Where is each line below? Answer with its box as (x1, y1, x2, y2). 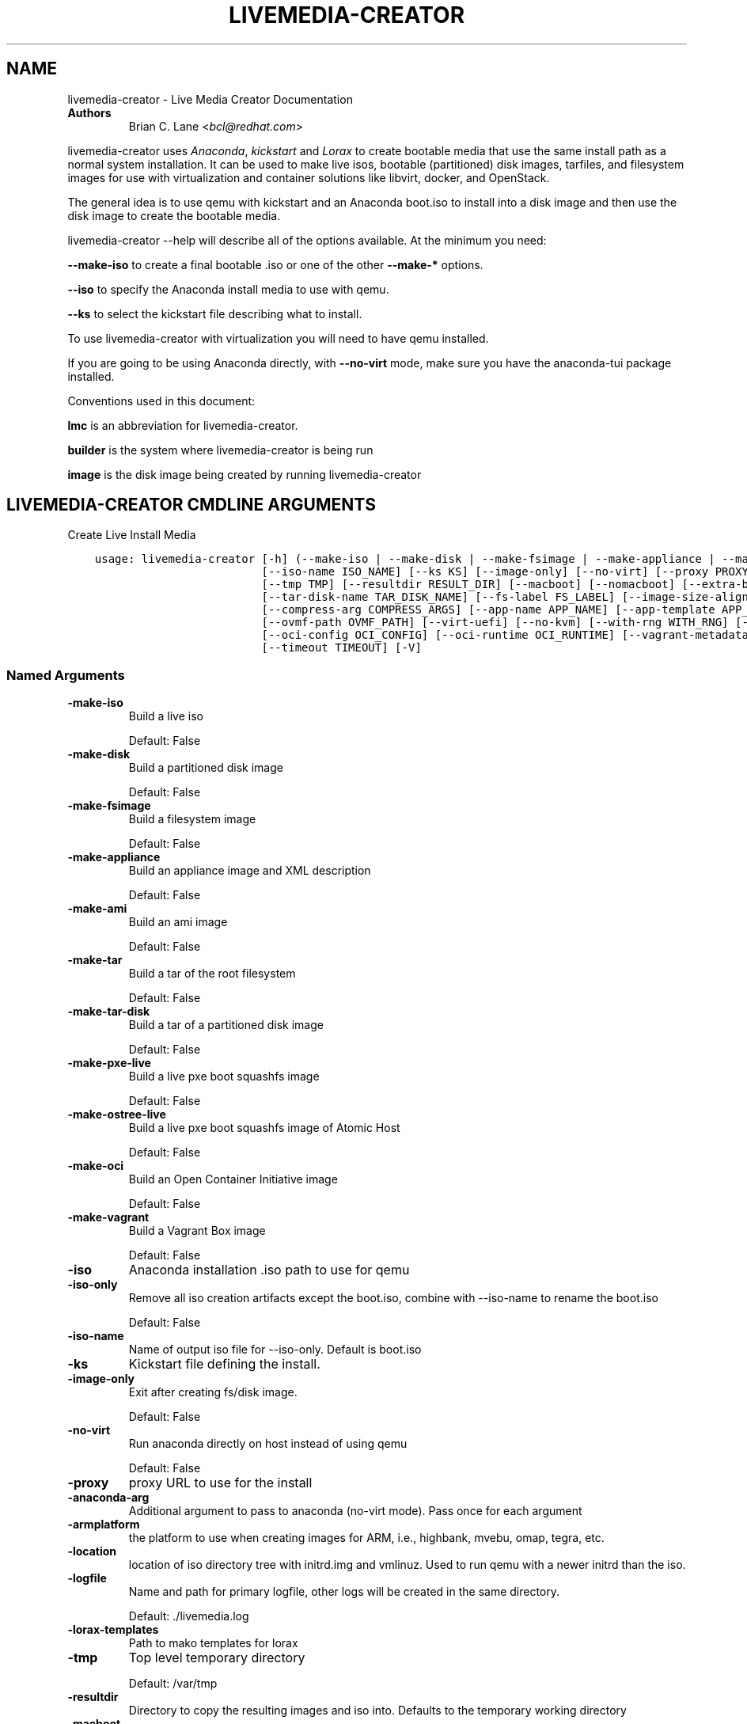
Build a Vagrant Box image (128, 1224, 266, 1238)
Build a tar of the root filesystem (128, 966, 296, 981)
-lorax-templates (67, 1623, 159, 1637)
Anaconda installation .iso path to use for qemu (128, 1262, 410, 1278)
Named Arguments (6, 666, 125, 683)
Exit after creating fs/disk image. (128, 1385, 298, 1399)
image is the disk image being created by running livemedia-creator (67, 467, 422, 481)
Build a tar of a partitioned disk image (128, 1018, 324, 1032)
